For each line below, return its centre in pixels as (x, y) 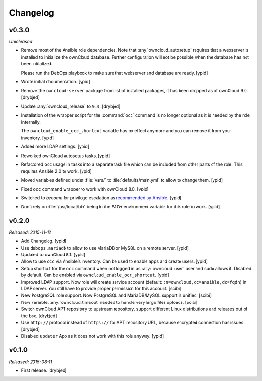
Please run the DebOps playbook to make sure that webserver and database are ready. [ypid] (115, 73)
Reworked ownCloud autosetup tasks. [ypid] (65, 156)
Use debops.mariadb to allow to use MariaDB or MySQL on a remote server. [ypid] (105, 248)
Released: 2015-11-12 (30, 232)
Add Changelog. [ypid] (44, 241)
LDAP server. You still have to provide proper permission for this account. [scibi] (101, 288)
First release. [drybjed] (44, 370)
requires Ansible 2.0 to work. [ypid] (56, 171)
